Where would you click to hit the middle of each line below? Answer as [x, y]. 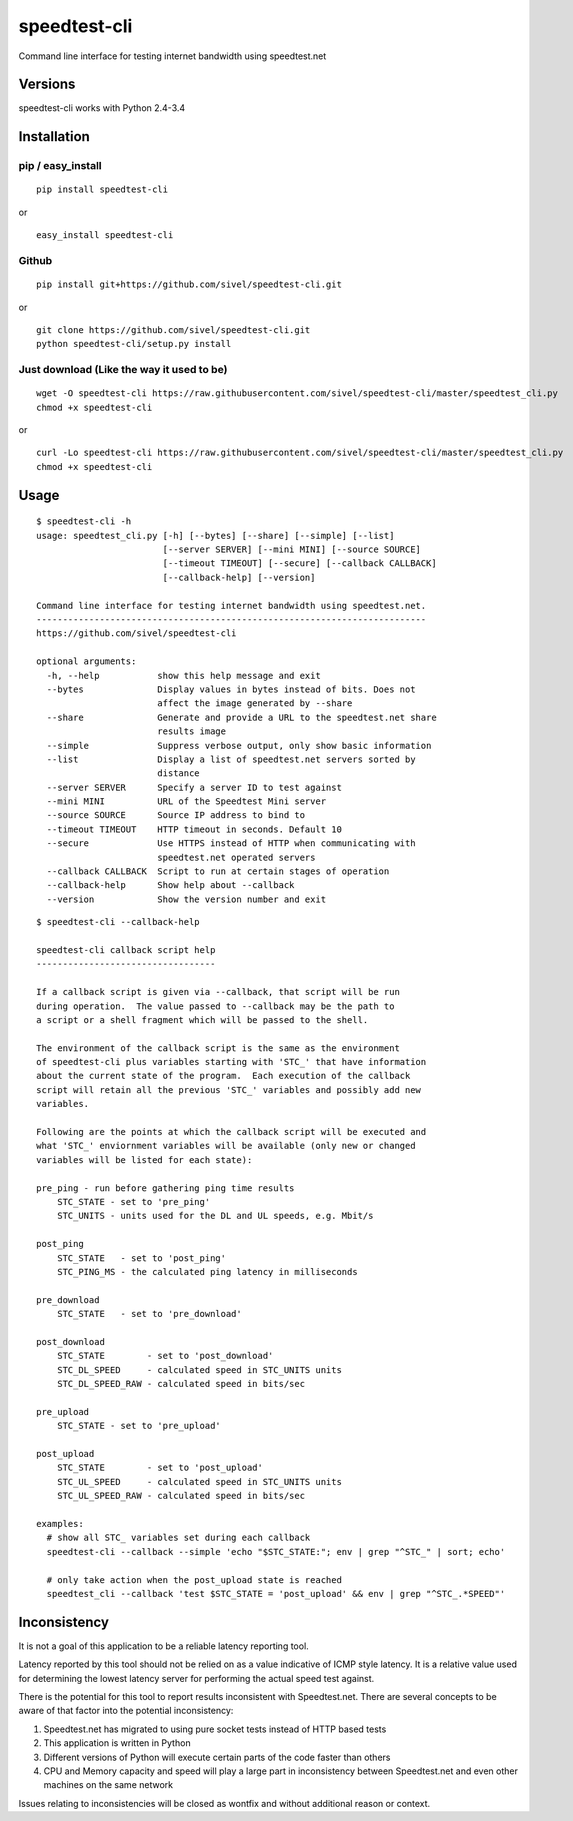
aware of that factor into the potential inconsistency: [126, 1711]
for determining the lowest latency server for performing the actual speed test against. [196, 1678]
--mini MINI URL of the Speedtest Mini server [186, 801]
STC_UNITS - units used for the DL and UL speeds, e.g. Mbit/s [215, 1216]
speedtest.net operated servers [236, 857]
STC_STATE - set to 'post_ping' [141, 1258]
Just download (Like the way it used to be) [123, 370]
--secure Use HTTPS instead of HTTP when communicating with [231, 843]
